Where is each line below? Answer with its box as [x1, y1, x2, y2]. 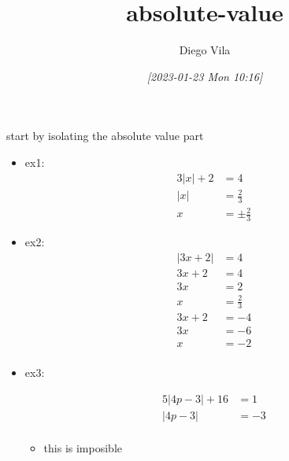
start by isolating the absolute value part [6, 127, 204, 144]
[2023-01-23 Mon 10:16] [146, 68, 263, 84]
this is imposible [43, 440, 122, 456]
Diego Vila [179, 42, 231, 58]
